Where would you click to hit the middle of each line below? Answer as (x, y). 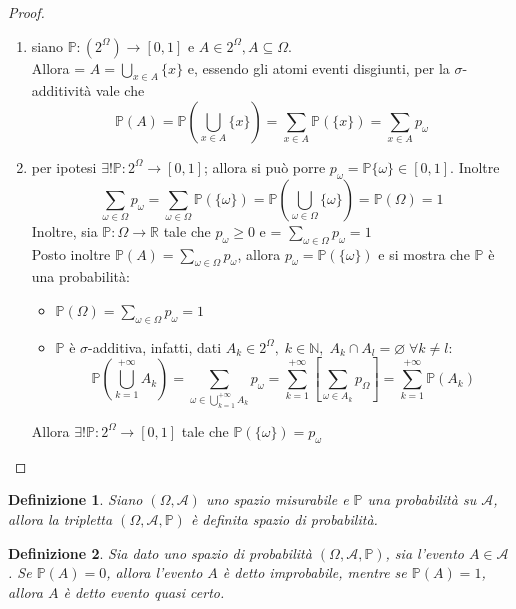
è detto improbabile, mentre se (314, 572)
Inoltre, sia (64, 230)
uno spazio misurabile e (277, 499)
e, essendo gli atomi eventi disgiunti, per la (318, 67)
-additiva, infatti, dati (155, 346)
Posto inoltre (71, 253)
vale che (120, 90)
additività (61, 90)
